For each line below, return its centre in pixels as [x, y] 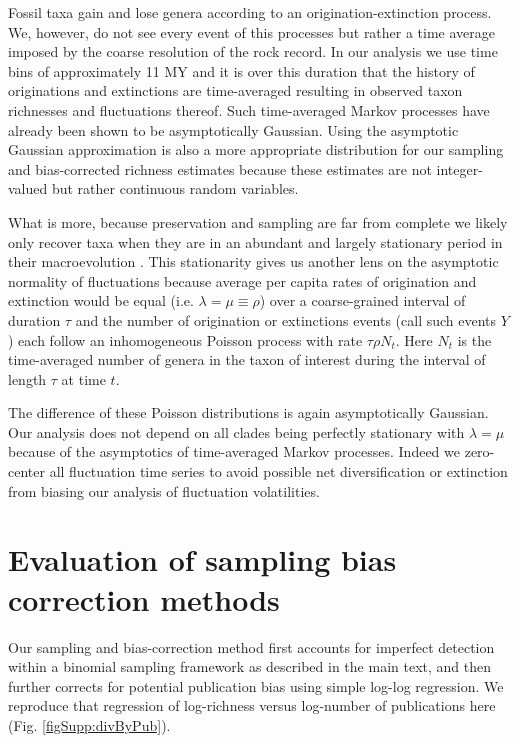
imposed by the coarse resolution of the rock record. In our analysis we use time [253, 51]
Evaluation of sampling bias [202, 559]
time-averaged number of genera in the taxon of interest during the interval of [247, 359]
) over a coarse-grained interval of [362, 300]
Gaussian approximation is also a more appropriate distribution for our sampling [256, 149]
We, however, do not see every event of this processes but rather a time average [252, 31]
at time [83, 378]
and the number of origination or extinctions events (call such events [286, 319]
